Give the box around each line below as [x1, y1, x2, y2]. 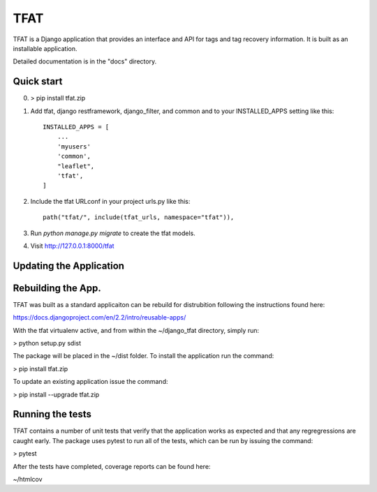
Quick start [13, 75, 63, 87]
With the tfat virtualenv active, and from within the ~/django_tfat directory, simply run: [13, 326, 260, 334]
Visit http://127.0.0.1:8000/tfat [30, 241, 114, 250]
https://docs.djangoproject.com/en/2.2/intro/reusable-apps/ [13, 313, 186, 322]
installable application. [13, 44, 77, 52]
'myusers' [57, 142, 91, 150]
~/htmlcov [13, 475, 43, 484]
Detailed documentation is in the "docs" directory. [13, 57, 157, 66]
